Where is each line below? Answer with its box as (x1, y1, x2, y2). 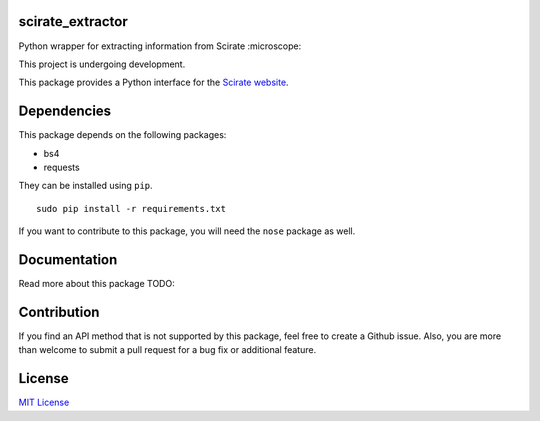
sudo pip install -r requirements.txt (36, 203, 227, 214)
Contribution (18, 303, 100, 320)
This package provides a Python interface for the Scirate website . (18, 76, 289, 89)
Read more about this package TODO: (18, 278, 175, 290)
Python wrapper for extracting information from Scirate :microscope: (18, 40, 302, 52)
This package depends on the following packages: (18, 129, 227, 141)
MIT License (18, 396, 70, 409)
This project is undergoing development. (18, 58, 186, 70)
